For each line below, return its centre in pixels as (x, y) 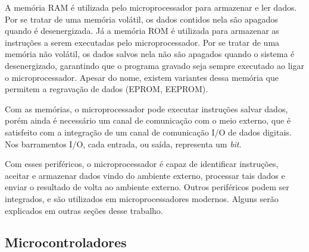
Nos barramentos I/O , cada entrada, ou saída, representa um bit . (123, 144)
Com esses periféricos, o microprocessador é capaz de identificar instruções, (142, 164)
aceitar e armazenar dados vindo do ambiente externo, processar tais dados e (145, 175)
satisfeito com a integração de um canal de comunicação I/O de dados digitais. (148, 132)
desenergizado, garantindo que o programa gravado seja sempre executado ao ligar (154, 65)
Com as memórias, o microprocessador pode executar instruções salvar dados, (146, 108)
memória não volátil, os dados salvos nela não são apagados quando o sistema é (150, 54)
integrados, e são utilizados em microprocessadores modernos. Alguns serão (142, 198)
